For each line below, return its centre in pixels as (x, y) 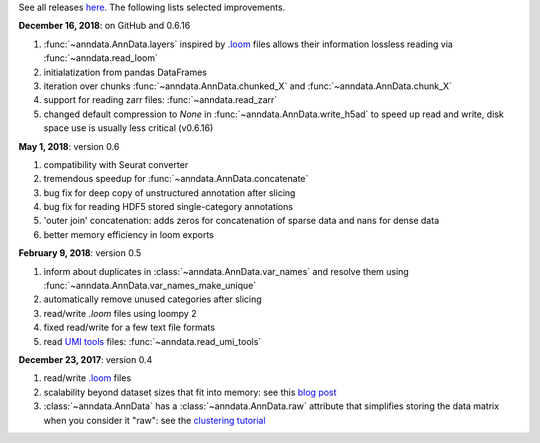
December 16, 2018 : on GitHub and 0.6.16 (104, 26)
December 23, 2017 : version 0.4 (85, 359)
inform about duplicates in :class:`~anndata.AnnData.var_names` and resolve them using (226, 271)
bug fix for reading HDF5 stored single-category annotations (168, 207)
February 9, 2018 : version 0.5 (80, 253)
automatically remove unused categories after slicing (152, 299)
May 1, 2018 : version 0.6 (69, 146)
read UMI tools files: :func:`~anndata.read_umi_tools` (152, 341)
